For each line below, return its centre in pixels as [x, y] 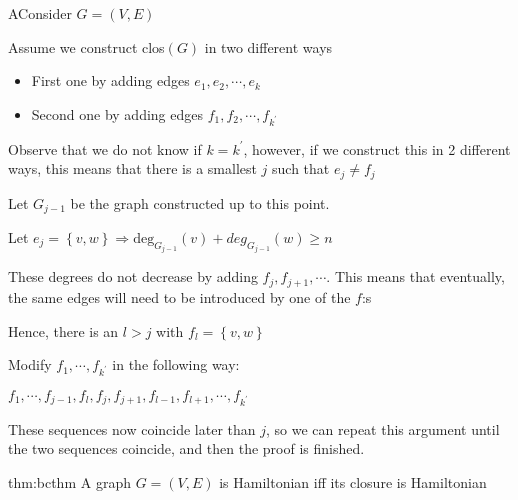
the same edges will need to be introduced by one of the [179, 296]
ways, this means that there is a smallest [132, 168]
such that [301, 168]
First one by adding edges [110, 80]
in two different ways [268, 46]
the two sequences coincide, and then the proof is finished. [186, 448]
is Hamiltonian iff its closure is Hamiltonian [353, 481]
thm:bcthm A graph [69, 481]
